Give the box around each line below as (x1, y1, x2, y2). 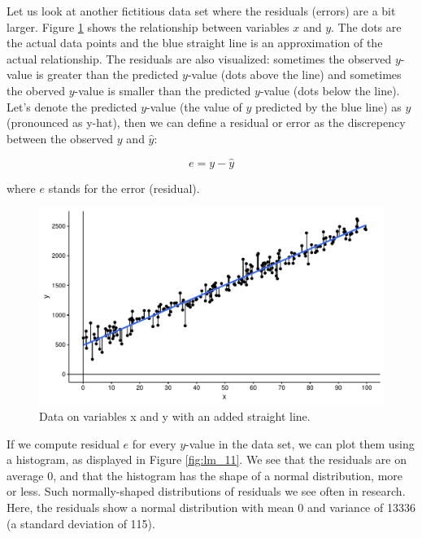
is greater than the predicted (36, 66, 179, 83)
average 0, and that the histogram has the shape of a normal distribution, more (7, 466, 403, 483)
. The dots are (331, 18, 402, 35)
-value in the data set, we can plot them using (185, 435, 415, 452)
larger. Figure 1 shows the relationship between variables (7, 18, 289, 35)
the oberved (7, 81, 65, 98)
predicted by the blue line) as (255, 98, 402, 115)
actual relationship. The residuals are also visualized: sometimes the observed (7, 50, 392, 67)
